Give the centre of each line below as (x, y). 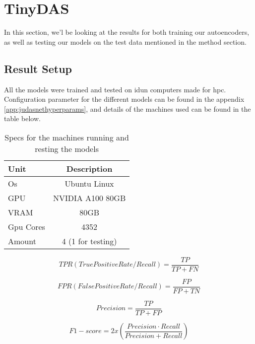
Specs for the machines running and (67, 137)
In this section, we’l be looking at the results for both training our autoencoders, (127, 32)
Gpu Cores (27, 226)
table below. (22, 118)
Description (89, 168)
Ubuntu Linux (89, 183)
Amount (22, 241)
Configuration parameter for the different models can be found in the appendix (124, 99)
